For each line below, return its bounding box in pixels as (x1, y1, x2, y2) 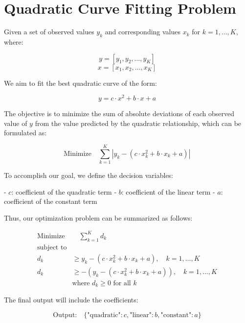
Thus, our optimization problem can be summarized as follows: (4, 212, 193, 223)
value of (4, 118, 27, 128)
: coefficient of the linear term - (121, 186, 215, 197)
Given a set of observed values (4, 26, 94, 37)
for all (113, 279, 131, 287)
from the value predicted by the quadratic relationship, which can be (35, 118, 242, 128)
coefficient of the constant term (4, 196, 97, 206)
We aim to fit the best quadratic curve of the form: (4, 77, 157, 88)
